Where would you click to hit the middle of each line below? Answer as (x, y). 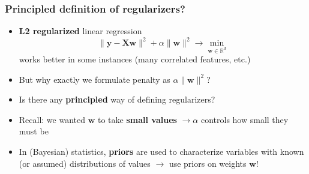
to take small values (137, 119)
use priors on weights (208, 163)
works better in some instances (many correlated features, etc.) (135, 59)
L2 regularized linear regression (80, 31)
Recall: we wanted (52, 119)
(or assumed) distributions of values (85, 163)
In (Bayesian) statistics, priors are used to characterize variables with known (161, 151)
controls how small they (244, 119)
